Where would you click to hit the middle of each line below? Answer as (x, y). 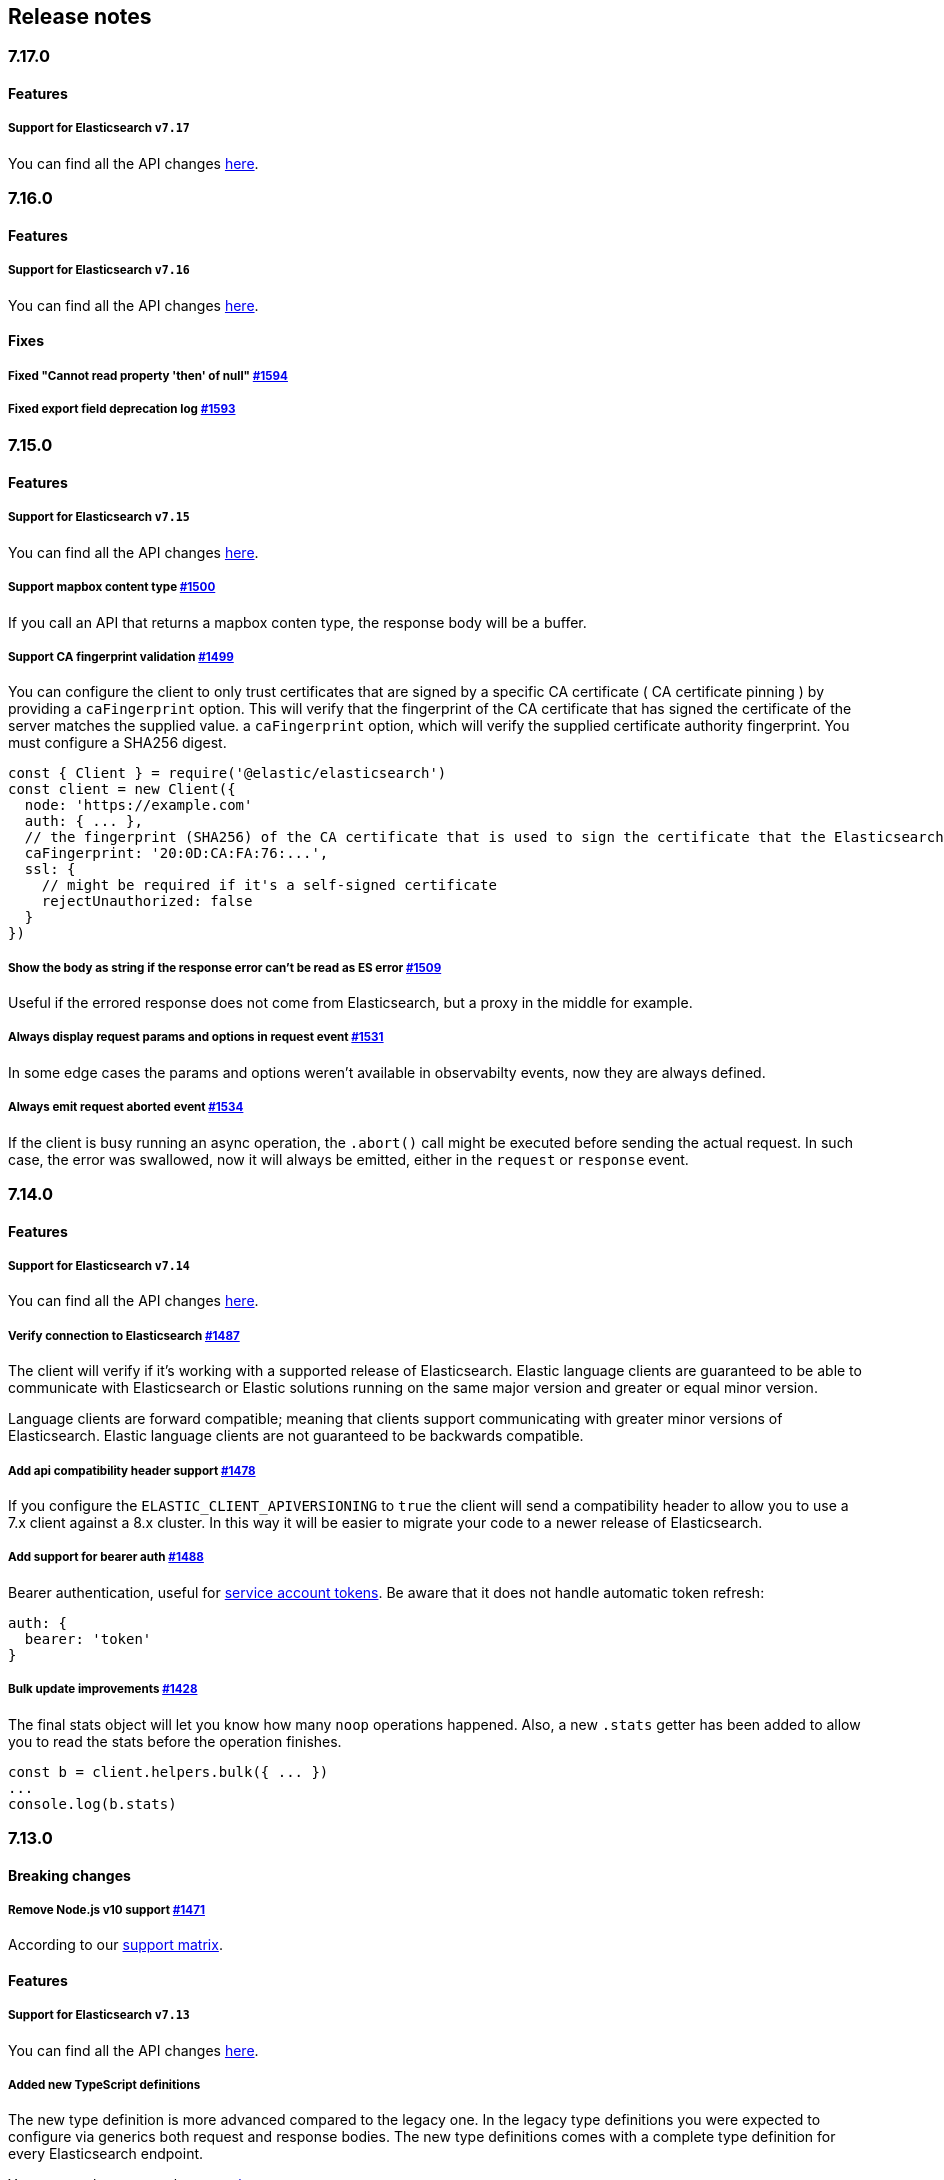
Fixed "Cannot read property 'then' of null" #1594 (148, 375)
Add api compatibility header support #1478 (132, 1470)
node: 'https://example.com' (138, 805)
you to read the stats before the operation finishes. (175, 1741)
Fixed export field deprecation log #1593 (122, 408)
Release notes (80, 16)
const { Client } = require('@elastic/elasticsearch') (227, 773)
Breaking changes (69, 1875)
